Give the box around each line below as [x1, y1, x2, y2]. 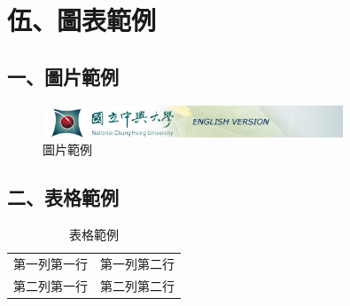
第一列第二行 [100, 254, 175, 272]
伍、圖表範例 [7, 2, 157, 38]
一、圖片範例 [7, 62, 119, 90]
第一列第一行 [13, 254, 88, 272]
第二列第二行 [100, 276, 175, 294]
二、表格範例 [7, 184, 119, 211]
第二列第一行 [13, 276, 88, 294]
